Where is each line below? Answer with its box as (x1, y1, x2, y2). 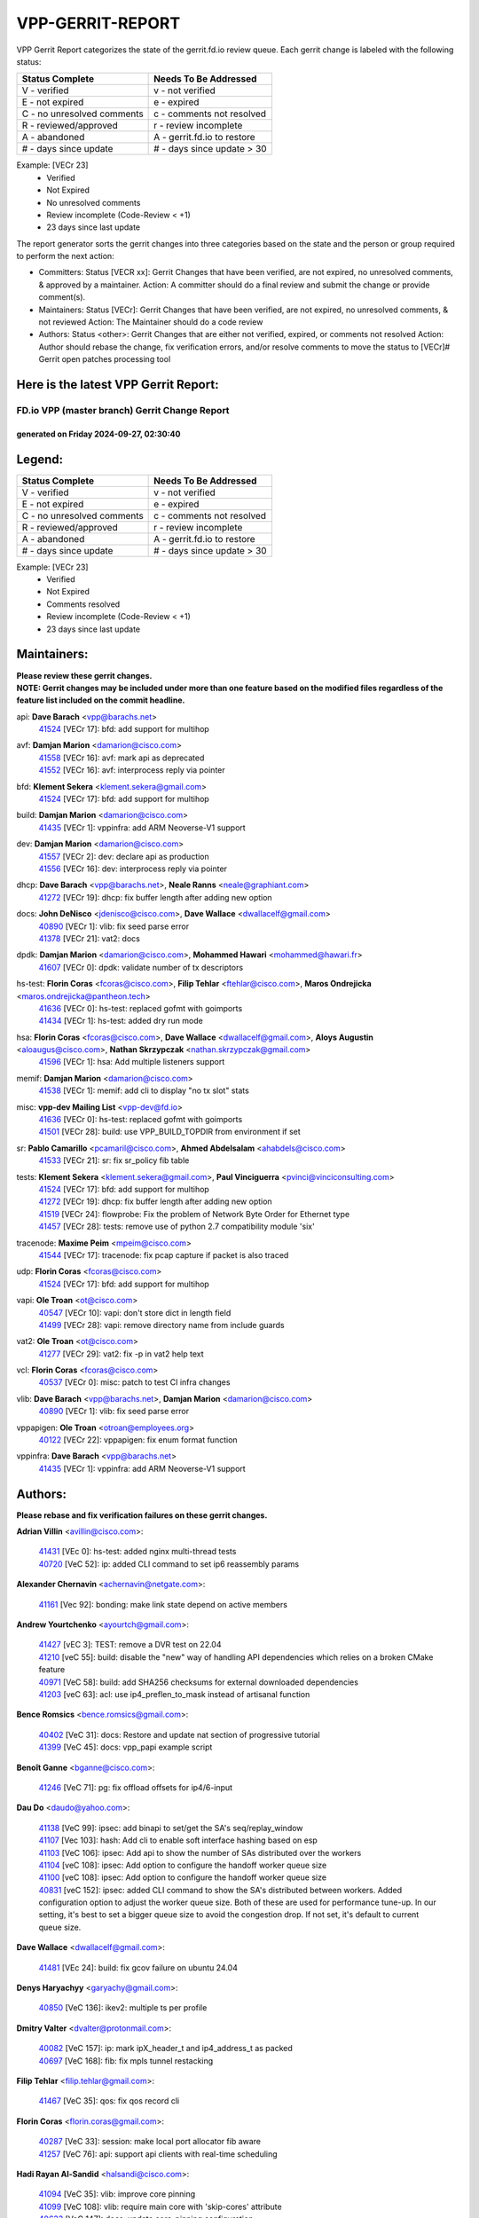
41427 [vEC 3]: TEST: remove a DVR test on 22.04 (38, 1640, 222, 1650)
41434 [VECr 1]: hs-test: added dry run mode (38, 1016, 203, 1026)
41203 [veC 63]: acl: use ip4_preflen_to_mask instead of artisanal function (38, 1689, 310, 1699)
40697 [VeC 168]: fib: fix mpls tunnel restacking (38, 2055, 214, 2066)
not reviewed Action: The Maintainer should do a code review (38, 317, 263, 327)
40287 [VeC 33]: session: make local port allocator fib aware (38, 2136, 262, 2147)
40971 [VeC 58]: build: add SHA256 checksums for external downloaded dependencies (38, 1677, 359, 1687)
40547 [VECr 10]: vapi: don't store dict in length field (38, 1307, 232, 1317)
